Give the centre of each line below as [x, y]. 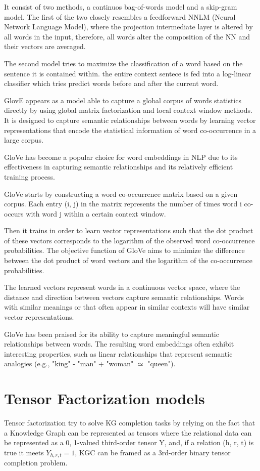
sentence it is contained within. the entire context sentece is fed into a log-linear [128, 73]
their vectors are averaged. [45, 46]
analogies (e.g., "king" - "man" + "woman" [69, 363]
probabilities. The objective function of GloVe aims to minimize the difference [124, 250]
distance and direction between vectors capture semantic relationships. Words [124, 297]
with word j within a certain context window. [96, 213]
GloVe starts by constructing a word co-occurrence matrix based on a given [121, 194]
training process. [30, 176]
